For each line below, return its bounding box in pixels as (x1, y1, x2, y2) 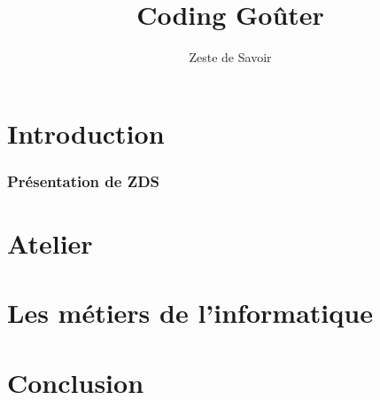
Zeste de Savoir (189, 48, 272, 67)
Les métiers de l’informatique (7, 294, 373, 331)
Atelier (7, 224, 93, 261)
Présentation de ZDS (7, 169, 160, 192)
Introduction (7, 114, 165, 151)
